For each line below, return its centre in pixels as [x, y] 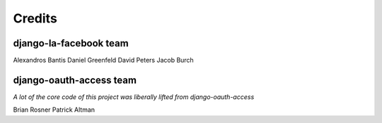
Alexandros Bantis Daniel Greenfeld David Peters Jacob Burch [103, 60]
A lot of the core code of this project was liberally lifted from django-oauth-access [134, 97]
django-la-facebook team [71, 43]
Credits [35, 18]
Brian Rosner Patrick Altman [54, 110]
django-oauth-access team [75, 80]
